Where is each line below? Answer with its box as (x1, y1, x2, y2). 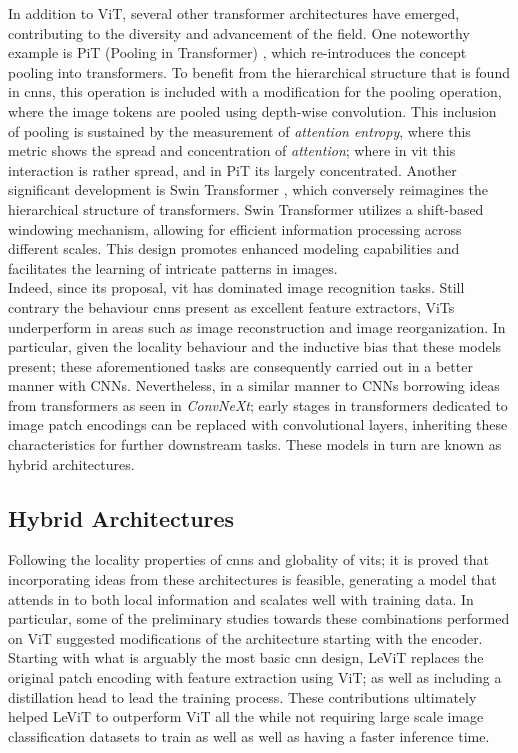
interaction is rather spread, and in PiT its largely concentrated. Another (8, 159, 457, 180)
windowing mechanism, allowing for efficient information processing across (8, 218, 462, 239)
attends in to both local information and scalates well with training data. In (8, 588, 474, 609)
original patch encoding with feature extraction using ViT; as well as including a (8, 667, 502, 688)
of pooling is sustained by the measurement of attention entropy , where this (8, 120, 471, 141)
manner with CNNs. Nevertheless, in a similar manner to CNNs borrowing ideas (8, 375, 500, 396)
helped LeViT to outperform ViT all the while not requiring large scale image (8, 706, 484, 727)
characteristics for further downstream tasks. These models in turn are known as (8, 434, 502, 455)
